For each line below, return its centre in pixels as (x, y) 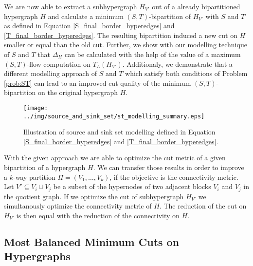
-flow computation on (59, 64)
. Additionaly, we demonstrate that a (177, 64)
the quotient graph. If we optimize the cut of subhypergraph (94, 196)
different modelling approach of (51, 73)
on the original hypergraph (78, 92)
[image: (36, 108)
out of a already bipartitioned (196, 6)
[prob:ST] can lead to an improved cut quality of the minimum (98, 83)
